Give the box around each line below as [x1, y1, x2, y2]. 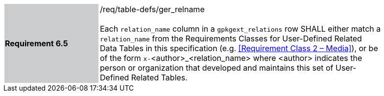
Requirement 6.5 [5, 38, 68, 48]
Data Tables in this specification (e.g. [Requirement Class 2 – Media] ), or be [100, 43, 378, 53]
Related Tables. [131, 73, 188, 82]
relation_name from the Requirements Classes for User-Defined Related [100, 34, 362, 43]
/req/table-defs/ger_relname [100, 4, 205, 14]
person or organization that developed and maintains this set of [100, 63, 334, 73]
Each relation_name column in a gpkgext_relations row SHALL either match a [100, 24, 381, 34]
